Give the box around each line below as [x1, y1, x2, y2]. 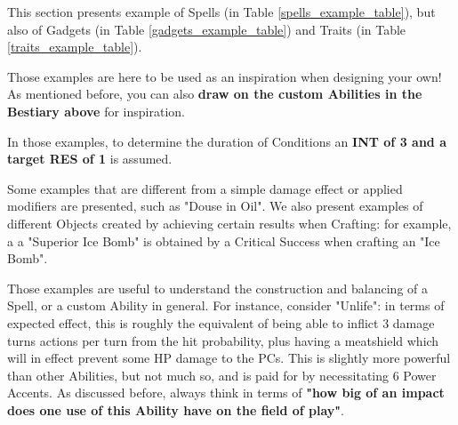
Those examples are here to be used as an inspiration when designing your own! [7, 67, 442, 85]
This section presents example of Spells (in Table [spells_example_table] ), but [7, 3, 436, 20]
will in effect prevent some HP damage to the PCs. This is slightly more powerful [7, 349, 451, 367]
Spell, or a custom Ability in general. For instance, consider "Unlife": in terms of [7, 296, 445, 315]
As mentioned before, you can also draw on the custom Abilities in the [7, 84, 422, 103]
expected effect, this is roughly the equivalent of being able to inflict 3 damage [7, 313, 435, 332]
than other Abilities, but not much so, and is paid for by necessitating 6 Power [7, 365, 437, 384]
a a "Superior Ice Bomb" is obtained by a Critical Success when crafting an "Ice [7, 231, 440, 250]
